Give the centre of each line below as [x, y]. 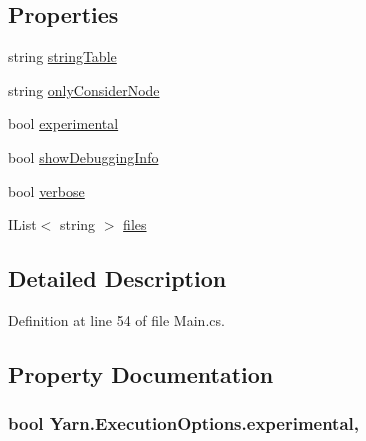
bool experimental [63, 123]
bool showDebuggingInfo [83, 156]
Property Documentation [141, 373]
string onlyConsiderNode [84, 89]
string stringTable [62, 56]
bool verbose [46, 190]
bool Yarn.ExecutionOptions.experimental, [184, 423]
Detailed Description [117, 278]
